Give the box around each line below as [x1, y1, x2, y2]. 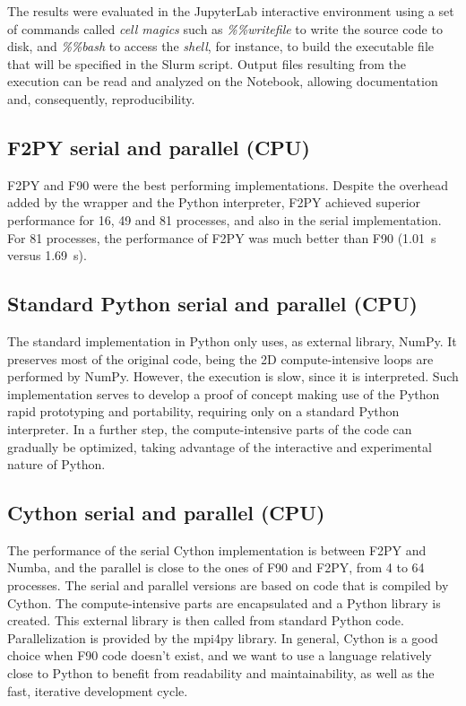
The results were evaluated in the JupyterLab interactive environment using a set [7, 2, 454, 20]
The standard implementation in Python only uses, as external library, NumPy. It [7, 331, 457, 350]
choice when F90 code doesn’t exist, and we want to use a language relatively [7, 646, 432, 665]
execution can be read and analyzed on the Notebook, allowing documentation [7, 72, 438, 91]
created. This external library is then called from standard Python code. [7, 611, 404, 630]
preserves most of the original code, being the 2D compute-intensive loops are [7, 349, 434, 368]
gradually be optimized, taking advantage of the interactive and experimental [7, 437, 432, 456]
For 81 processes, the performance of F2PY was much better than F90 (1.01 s [7, 228, 436, 247]
